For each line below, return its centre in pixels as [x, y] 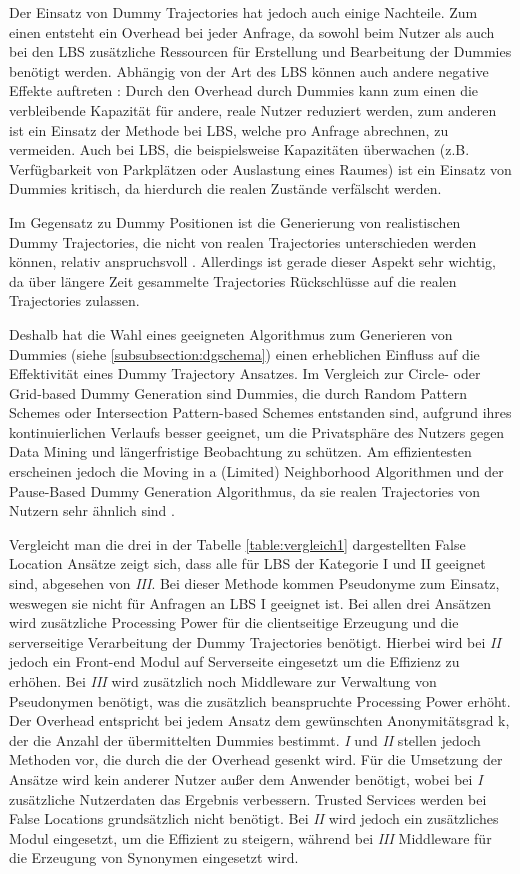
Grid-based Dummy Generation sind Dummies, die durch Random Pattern [238, 392]
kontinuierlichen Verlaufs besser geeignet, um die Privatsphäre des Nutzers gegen [257, 431]
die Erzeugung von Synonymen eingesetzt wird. [154, 857]
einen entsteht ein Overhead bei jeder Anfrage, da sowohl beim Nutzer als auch [252, 31]
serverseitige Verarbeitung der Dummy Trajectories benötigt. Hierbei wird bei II [255, 641]
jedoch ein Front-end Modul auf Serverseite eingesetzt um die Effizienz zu [234, 661]
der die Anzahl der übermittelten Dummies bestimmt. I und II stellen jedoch [245, 739]
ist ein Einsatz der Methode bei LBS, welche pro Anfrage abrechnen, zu [229, 129]
